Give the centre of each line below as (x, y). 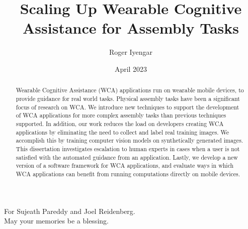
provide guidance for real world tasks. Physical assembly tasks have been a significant (128, 98)
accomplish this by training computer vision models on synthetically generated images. (130, 140)
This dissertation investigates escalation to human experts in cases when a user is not (128, 148)
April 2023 (131, 69)
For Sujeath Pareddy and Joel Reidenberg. (70, 211)
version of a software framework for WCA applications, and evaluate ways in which (125, 165)
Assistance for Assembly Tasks (131, 28)
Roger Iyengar (131, 52)
